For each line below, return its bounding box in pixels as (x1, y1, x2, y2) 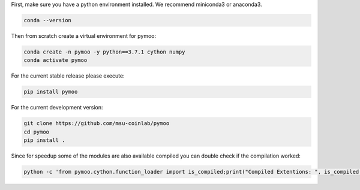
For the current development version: (11, 104, 103, 111)
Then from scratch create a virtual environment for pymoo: (11, 32, 157, 39)
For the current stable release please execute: (11, 72, 125, 79)
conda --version (23, 17, 72, 23)
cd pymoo (23, 128, 50, 135)
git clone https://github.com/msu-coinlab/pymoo (23, 120, 170, 127)
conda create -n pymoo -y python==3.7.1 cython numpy (23, 48, 185, 55)
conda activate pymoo (23, 57, 88, 64)
